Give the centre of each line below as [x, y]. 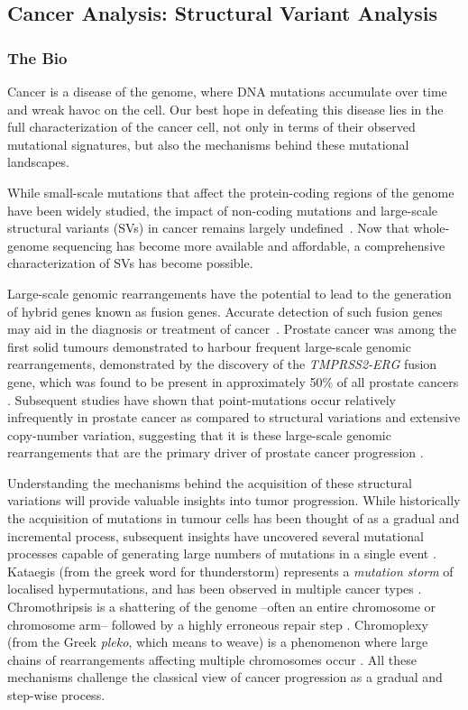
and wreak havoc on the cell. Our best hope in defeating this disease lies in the [225, 109]
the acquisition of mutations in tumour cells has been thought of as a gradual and [234, 518]
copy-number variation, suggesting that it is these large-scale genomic [199, 434]
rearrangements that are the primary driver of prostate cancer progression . [216, 452]
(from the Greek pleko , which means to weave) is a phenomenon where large [218, 642]
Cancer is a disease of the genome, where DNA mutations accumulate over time [227, 91]
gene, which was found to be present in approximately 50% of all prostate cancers [233, 381]
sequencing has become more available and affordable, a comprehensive [249, 245]
